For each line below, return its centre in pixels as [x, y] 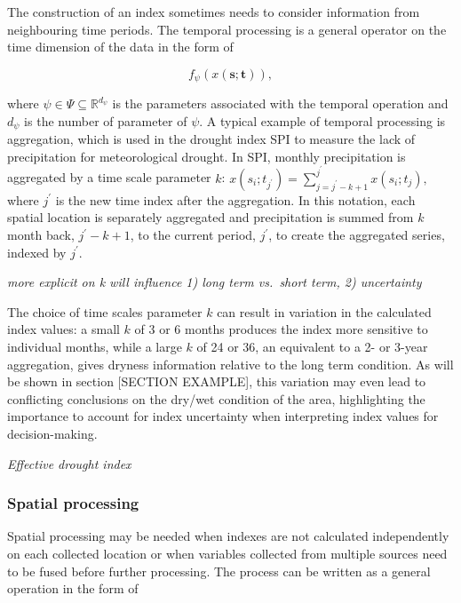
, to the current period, [193, 235]
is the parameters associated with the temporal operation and [280, 103]
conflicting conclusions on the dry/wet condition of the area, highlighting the [216, 398]
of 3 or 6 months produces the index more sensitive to [281, 329]
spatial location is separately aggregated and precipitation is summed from [211, 217]
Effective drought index [69, 463]
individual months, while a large [95, 346]
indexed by [37, 252]
